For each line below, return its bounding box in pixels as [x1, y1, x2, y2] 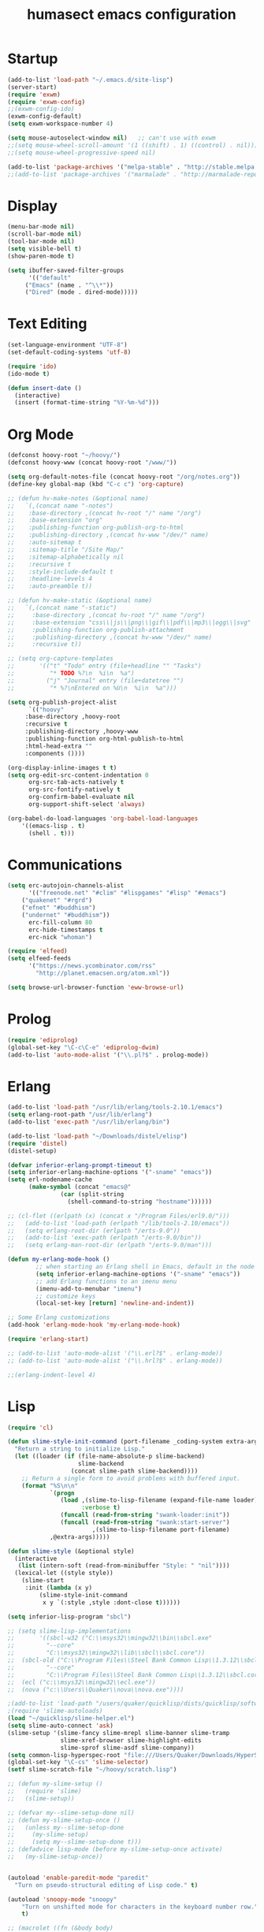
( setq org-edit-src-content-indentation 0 [7, 771, 149, 779]
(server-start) [7, 83, 58, 91]
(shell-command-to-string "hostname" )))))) [67, 1198, 213, 1206]
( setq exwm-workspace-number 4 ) [7, 120, 113, 128]
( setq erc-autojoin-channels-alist [7, 882, 125, 890]
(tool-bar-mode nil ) [7, 238, 76, 246]
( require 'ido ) [7, 362, 58, 370]
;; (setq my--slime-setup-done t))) [7, 1838, 143, 1846]
